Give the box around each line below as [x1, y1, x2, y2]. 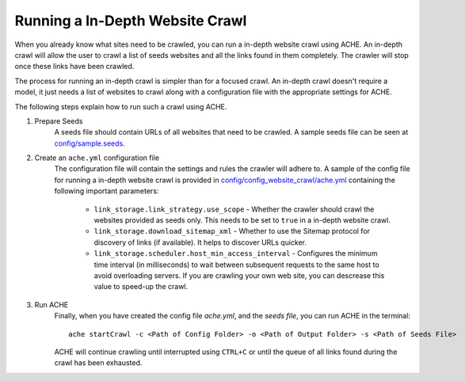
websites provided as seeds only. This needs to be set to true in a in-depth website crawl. [93, 215, 391, 225]
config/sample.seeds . [54, 139, 126, 148]
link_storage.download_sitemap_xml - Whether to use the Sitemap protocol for [93, 227, 371, 236]
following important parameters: [54, 186, 159, 196]
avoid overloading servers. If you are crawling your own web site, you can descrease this [93, 270, 385, 280]
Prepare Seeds [34, 116, 83, 126]
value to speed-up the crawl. [93, 282, 189, 291]
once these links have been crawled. [14, 62, 135, 71]
